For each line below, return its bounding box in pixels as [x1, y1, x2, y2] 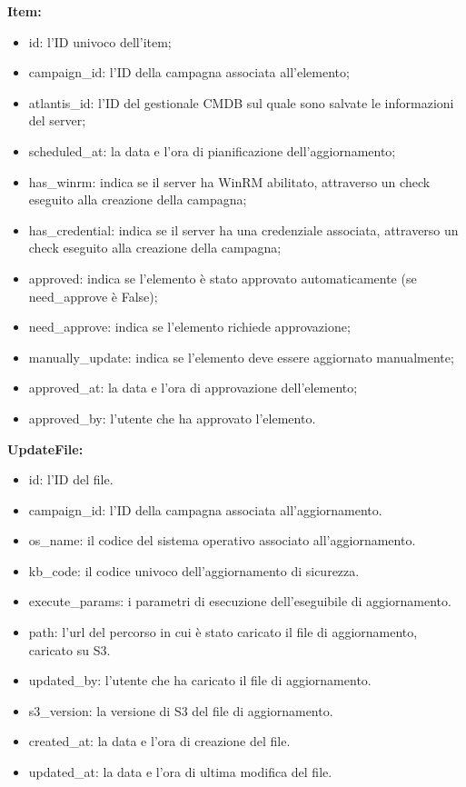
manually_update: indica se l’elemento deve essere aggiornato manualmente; [28, 347, 454, 366]
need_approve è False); [28, 286, 158, 305]
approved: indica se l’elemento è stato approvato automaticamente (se [28, 268, 417, 287]
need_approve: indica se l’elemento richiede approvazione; [28, 317, 351, 336]
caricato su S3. [28, 640, 111, 659]
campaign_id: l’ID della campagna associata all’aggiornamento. [28, 500, 382, 519]
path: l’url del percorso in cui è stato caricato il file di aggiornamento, [28, 623, 418, 642]
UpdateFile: [7, 439, 84, 458]
